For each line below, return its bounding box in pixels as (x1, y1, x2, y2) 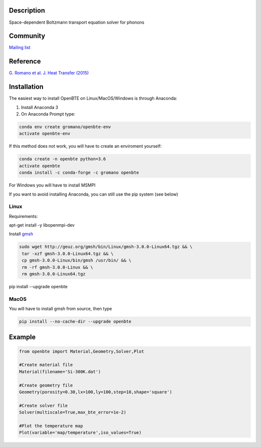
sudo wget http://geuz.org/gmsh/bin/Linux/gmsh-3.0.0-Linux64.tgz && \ (19, 244, 193, 249)
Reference (9, 57, 41, 65)
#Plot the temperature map (19, 423, 83, 429)
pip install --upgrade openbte (9, 283, 68, 289)
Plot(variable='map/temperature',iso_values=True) (19, 430, 142, 435)
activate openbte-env (19, 131, 71, 137)
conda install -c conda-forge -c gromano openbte (19, 170, 139, 175)
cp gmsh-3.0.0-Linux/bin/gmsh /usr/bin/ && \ (22, 258, 131, 263)
